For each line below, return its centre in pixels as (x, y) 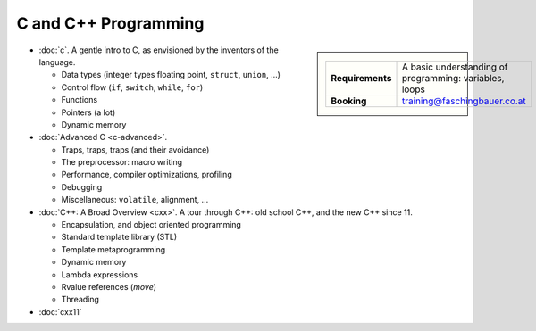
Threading (80, 300)
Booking (349, 101)
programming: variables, (453, 78)
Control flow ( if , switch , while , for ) (132, 87)
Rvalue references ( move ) (109, 286)
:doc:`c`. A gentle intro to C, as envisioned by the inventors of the (159, 50)
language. (57, 62)
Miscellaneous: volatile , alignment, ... (135, 200)
